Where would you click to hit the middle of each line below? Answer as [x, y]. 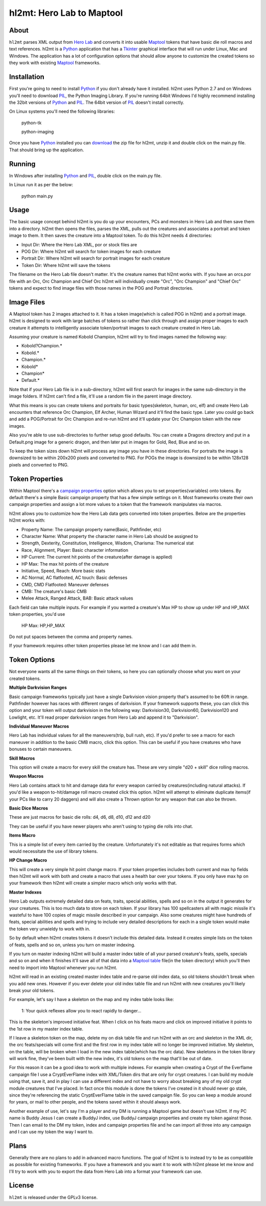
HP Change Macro [28, 860]
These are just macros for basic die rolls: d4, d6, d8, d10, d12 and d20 [80, 817]
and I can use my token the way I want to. [51, 1132]
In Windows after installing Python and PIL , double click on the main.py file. [85, 175]
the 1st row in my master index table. [46, 1029]
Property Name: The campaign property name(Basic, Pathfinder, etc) [91, 529]
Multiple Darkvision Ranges [38, 688]
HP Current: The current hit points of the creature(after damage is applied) [97, 557]
